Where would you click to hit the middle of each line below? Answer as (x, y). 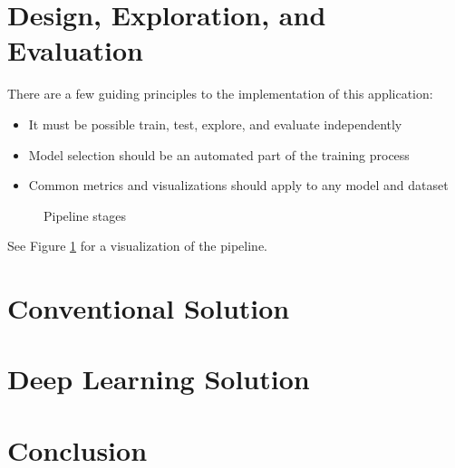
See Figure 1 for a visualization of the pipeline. (137, 246)
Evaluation (75, 50)
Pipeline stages (85, 215)
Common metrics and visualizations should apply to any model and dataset (238, 185)
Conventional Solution (149, 308)
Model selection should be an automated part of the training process (219, 154)
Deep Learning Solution (159, 379)
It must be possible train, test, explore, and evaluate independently (215, 124)
